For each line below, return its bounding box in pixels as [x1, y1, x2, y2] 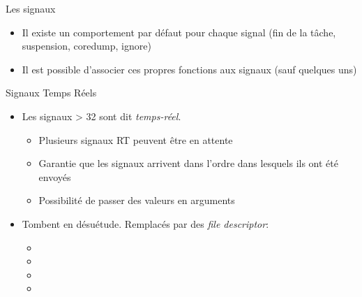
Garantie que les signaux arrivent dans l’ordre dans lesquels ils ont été [38, 156, 338, 171]
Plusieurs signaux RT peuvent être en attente [38, 132, 233, 147]
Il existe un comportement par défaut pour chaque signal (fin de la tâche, [22, 24, 336, 39]
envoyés [38, 169, 71, 184]
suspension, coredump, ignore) [22, 38, 151, 53]
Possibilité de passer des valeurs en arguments [38, 193, 235, 208]
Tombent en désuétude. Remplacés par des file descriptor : [22, 216, 269, 231]
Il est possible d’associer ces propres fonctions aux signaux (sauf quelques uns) [22, 61, 357, 76]
